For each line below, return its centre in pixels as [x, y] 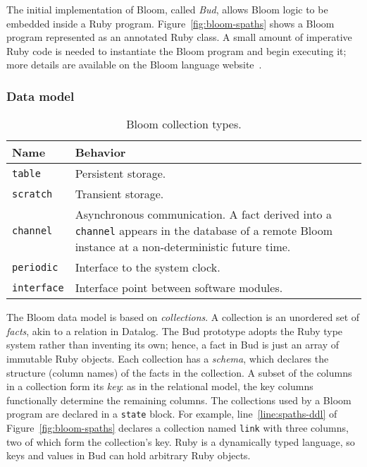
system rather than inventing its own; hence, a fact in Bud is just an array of [173, 345]
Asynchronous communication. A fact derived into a [203, 214]
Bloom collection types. [184, 124]
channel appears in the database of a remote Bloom [204, 231]
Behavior [100, 152]
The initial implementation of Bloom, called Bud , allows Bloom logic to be [167, 9]
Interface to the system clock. [148, 267]
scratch [32, 194]
